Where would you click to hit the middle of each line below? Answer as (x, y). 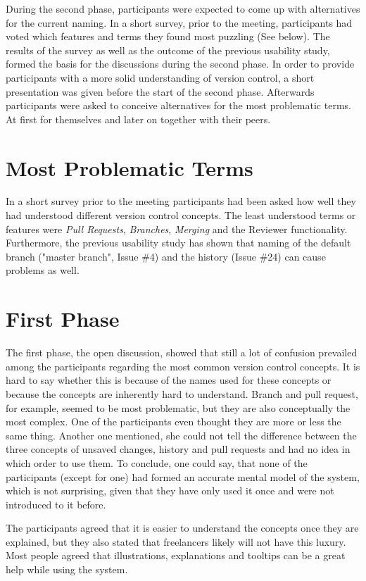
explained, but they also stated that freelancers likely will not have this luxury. (176, 541)
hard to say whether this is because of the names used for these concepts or (169, 380)
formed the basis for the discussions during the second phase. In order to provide (180, 64)
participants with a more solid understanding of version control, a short (160, 77)
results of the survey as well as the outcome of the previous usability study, (168, 50)
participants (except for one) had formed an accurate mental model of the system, (183, 476)
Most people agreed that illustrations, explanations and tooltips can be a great (176, 555)
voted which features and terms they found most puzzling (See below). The (168, 36)
